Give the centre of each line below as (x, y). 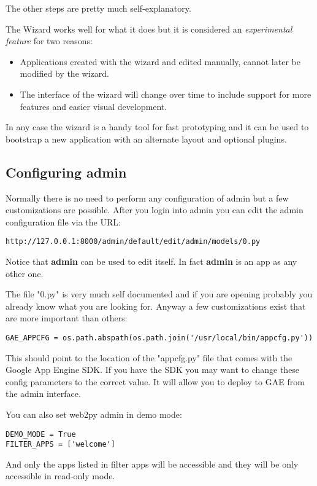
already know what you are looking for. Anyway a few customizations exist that (156, 306)
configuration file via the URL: (63, 221)
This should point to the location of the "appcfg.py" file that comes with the (149, 357)
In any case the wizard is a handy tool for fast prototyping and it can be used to (157, 127)
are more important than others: (67, 318)
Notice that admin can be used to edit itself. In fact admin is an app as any (151, 261)
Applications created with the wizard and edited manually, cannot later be (160, 61)
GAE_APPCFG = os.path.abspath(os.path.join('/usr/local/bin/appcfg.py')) (159, 338)
